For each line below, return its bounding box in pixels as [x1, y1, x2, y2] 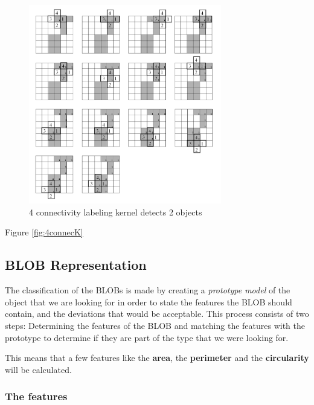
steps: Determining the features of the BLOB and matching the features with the [5, 319, 306, 332]
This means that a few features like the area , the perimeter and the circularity [5, 351, 309, 364]
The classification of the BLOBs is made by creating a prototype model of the [5, 284, 290, 296]
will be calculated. [5, 363, 72, 375]
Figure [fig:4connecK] [5, 226, 83, 238]
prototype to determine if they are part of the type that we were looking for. [5, 331, 289, 343]
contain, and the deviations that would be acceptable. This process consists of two [5, 307, 309, 320]
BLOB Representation [5, 255, 147, 274]
